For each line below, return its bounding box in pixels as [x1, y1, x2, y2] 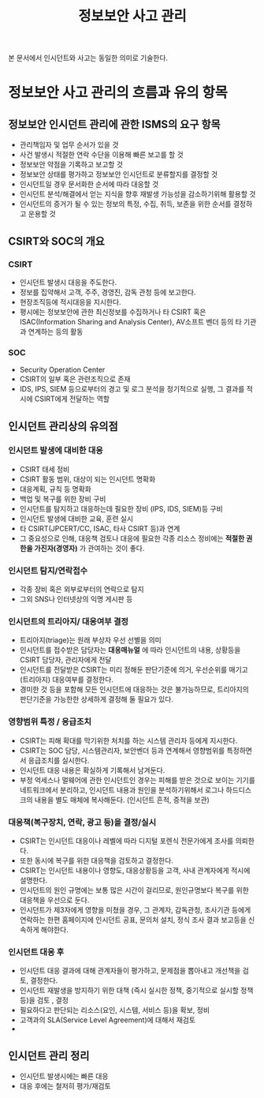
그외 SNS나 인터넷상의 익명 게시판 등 [19, 594, 133, 604]
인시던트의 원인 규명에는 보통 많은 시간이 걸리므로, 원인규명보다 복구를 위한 [19, 886, 250, 895]
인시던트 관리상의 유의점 [8, 419, 118, 433]
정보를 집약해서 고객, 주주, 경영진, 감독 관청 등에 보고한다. [19, 287, 196, 297]
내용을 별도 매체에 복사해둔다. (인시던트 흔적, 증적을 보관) [34, 795, 210, 804]
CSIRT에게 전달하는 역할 [34, 394, 110, 403]
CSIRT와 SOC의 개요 [8, 234, 105, 248]
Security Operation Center [19, 365, 106, 375]
